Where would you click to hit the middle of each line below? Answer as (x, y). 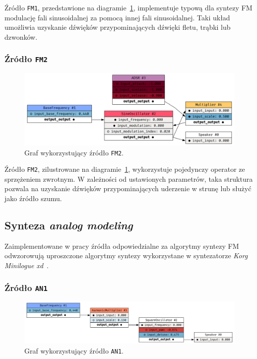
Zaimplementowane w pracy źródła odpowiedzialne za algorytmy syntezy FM (122, 246)
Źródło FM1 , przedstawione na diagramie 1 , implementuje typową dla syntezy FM (128, 7)
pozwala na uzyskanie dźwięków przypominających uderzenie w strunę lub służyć (128, 188)
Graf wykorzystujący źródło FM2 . (74, 152)
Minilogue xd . (27, 265)
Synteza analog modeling (69, 225)
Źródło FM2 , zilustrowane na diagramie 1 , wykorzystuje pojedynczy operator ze (125, 169)
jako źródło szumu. (33, 198)
